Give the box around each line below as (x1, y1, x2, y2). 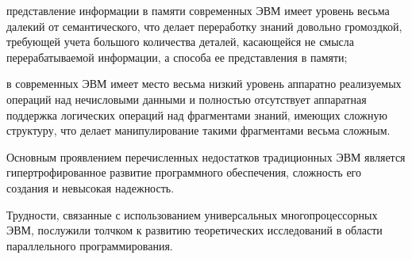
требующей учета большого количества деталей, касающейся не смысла (6, 33, 355, 50)
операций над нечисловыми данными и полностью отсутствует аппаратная (6, 90, 367, 107)
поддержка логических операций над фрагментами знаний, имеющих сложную (6, 106, 387, 123)
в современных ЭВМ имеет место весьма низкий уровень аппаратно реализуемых (6, 75, 402, 92)
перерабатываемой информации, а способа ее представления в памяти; (6, 48, 348, 65)
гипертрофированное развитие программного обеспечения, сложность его (6, 164, 361, 181)
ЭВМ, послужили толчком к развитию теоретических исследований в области (6, 222, 383, 238)
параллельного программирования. (6, 237, 173, 253)
